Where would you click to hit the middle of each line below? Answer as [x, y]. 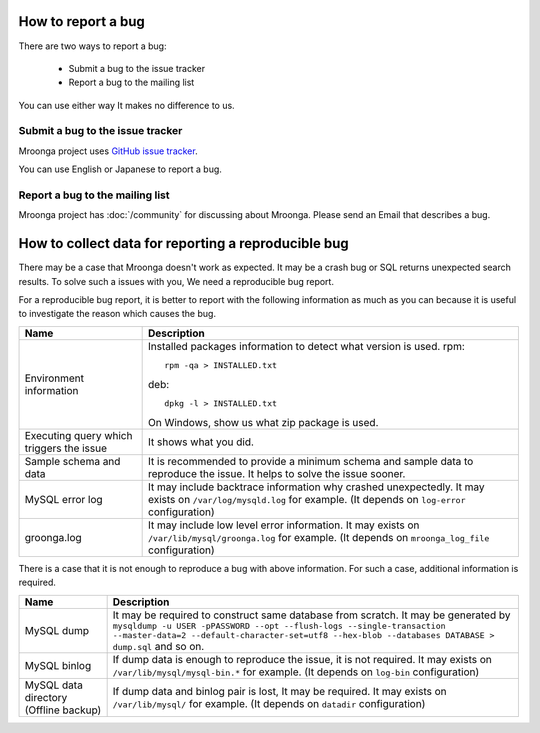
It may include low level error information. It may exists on [284, 525]
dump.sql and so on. [158, 646]
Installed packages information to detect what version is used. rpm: [306, 346]
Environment [54, 378]
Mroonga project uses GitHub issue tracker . [108, 151]
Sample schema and [72, 461]
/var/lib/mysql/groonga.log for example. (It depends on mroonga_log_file [319, 537]
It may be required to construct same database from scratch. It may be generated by [311, 615]
